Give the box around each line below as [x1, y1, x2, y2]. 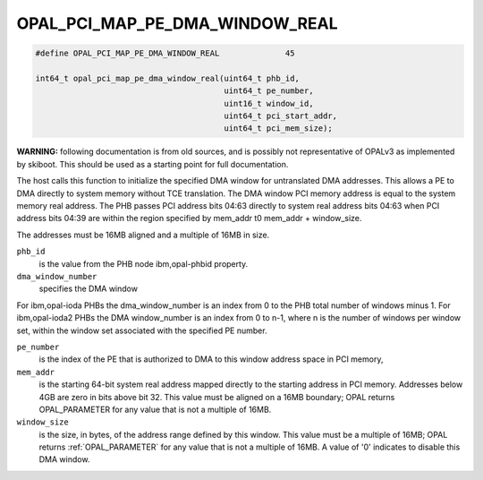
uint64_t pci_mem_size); [224, 124, 333, 133]
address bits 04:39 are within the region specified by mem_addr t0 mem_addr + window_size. [16, 213, 362, 224]
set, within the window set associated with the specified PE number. [16, 325, 267, 336]
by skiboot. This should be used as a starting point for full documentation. [16, 159, 289, 169]
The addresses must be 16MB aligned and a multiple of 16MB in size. [16, 229, 270, 240]
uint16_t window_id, [224, 99, 314, 108]
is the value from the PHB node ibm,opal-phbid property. [38, 258, 249, 269]
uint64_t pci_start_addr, [224, 111, 338, 121]
